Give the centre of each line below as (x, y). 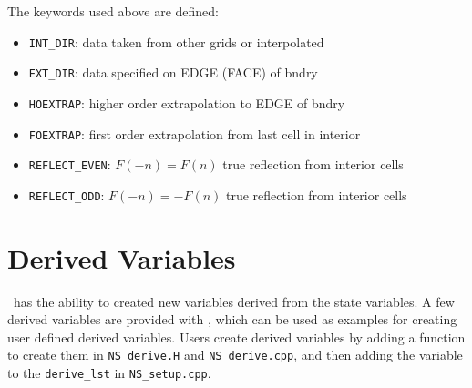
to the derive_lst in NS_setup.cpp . (109, 373)
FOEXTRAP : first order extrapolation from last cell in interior (195, 133)
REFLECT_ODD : (67, 194)
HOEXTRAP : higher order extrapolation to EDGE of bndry (187, 102)
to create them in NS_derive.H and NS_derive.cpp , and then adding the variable (235, 355)
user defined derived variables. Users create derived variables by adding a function (236, 337)
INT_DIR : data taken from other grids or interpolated (176, 41)
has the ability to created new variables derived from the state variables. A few (234, 301)
